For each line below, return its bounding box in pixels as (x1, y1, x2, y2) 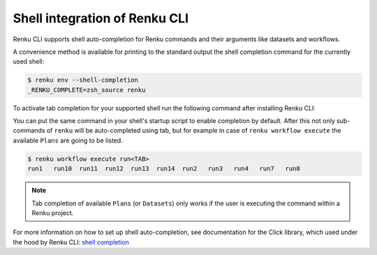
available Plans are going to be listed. (13, 136, 124, 145)
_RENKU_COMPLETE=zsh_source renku (27, 86, 146, 94)
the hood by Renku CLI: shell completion (13, 238, 129, 246)
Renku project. (31, 209, 74, 217)
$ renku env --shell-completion (27, 76, 139, 84)
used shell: (13, 57, 45, 66)
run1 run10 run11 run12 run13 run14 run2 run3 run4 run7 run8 (27, 165, 300, 173)
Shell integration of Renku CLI (13, 10, 188, 26)
